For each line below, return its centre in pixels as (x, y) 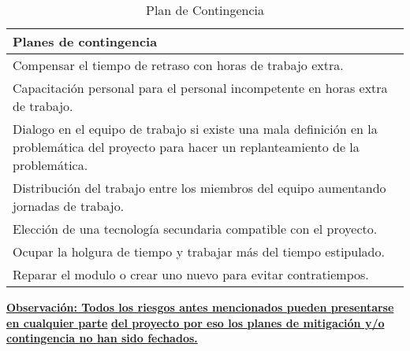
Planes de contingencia (85, 41)
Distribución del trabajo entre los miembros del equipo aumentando (199, 188)
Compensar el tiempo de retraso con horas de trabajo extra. (178, 65)
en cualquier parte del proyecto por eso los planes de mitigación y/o (196, 322)
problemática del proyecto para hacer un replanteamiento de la (186, 147)
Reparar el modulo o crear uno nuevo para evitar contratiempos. (191, 274)
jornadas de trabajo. (69, 206)
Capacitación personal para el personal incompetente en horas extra (200, 88)
